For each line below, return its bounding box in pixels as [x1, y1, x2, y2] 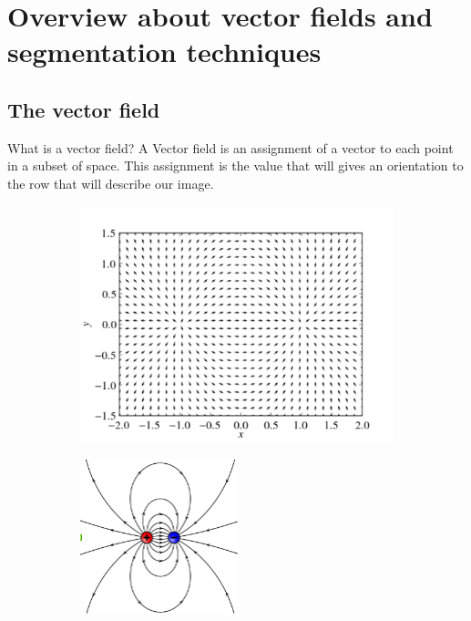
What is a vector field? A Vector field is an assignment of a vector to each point [7, 138, 454, 157]
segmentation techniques [7, 33, 322, 70]
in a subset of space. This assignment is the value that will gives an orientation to [7, 156, 464, 175]
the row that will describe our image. [7, 173, 214, 192]
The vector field [7, 95, 160, 123]
